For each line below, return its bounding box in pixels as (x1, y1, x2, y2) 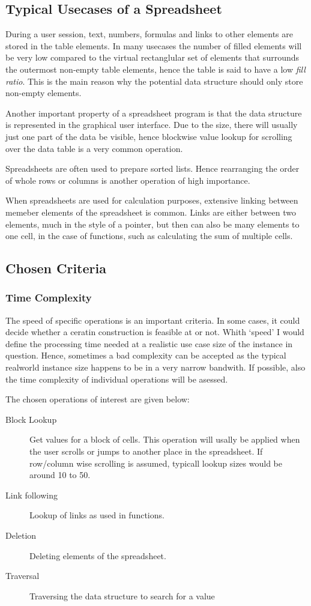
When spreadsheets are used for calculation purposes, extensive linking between (5, 194, 298, 207)
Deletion (5, 529, 37, 542)
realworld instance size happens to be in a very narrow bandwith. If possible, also (5, 361, 306, 374)
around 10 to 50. (29, 468, 91, 481)
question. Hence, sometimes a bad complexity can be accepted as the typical (5, 349, 286, 362)
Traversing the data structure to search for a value (29, 589, 215, 602)
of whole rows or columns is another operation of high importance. (5, 174, 250, 186)
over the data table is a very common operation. (5, 142, 183, 154)
